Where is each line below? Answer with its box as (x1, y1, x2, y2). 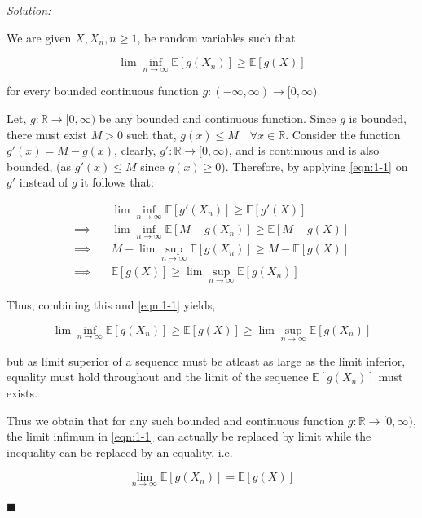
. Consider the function (285, 125, 401, 143)
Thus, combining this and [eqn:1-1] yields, (7, 296, 216, 313)
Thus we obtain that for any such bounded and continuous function (7, 411, 345, 428)
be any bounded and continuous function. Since (99, 110, 336, 126)
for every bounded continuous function (7, 82, 199, 99)
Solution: (7, 2, 51, 18)
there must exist (7, 125, 87, 143)
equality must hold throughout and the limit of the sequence (7, 368, 309, 385)
